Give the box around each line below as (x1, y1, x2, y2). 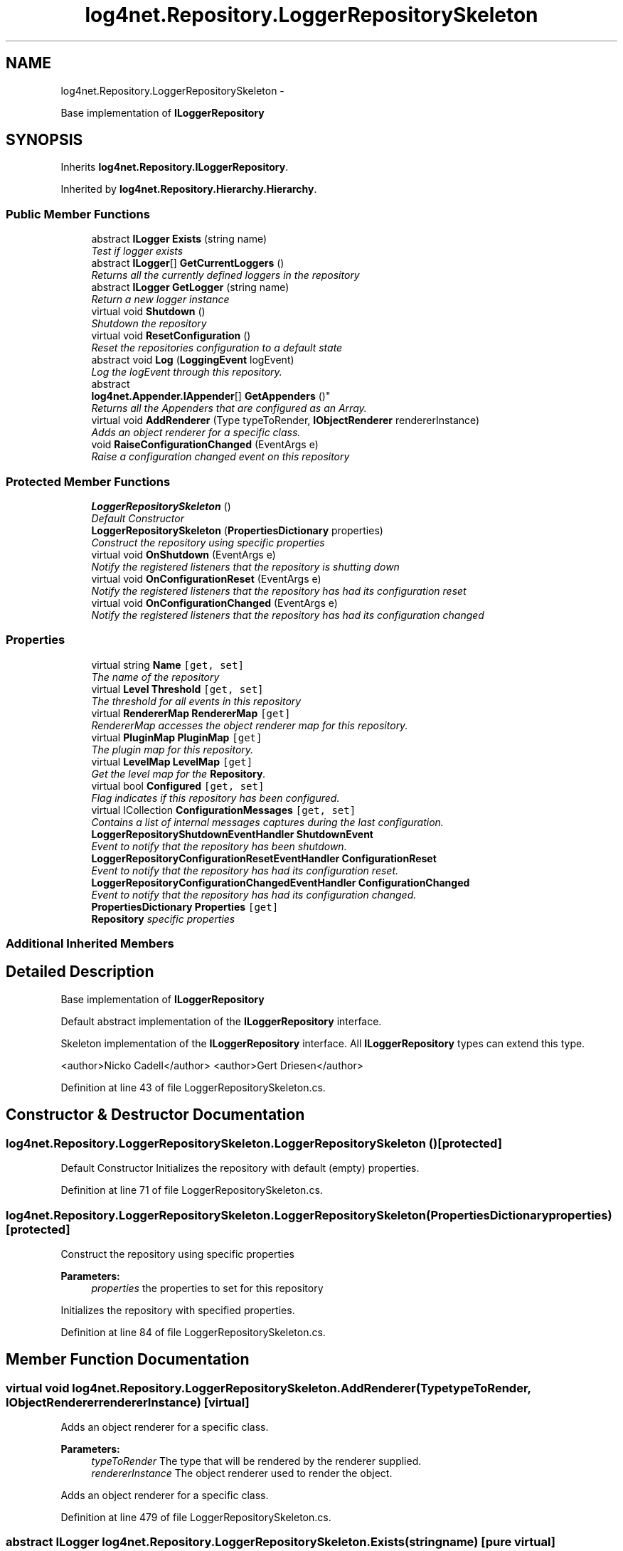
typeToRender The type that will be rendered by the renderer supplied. (91, 1455, 422, 1468)
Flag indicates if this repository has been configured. (91, 791, 340, 804)
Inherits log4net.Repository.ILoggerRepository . (60, 161, 289, 174)
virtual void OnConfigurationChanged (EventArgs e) (91, 596, 338, 609)
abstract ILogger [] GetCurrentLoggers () (91, 257, 284, 270)
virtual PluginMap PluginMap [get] (91, 731, 262, 743)
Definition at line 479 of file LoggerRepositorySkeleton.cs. (60, 1511, 331, 1524)
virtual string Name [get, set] (91, 658, 244, 671)
